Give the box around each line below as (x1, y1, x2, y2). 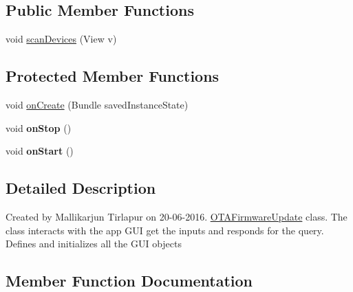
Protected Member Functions (6, 65, 220, 87)
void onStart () (6, 144, 74, 158)
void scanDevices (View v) (6, 32, 117, 46)
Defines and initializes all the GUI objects (6, 236, 182, 251)
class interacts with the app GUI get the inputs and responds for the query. (6, 223, 324, 237)
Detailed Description (6, 177, 156, 199)
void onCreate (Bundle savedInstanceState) (6, 98, 189, 111)
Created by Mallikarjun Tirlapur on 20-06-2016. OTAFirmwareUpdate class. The (6, 209, 347, 223)
